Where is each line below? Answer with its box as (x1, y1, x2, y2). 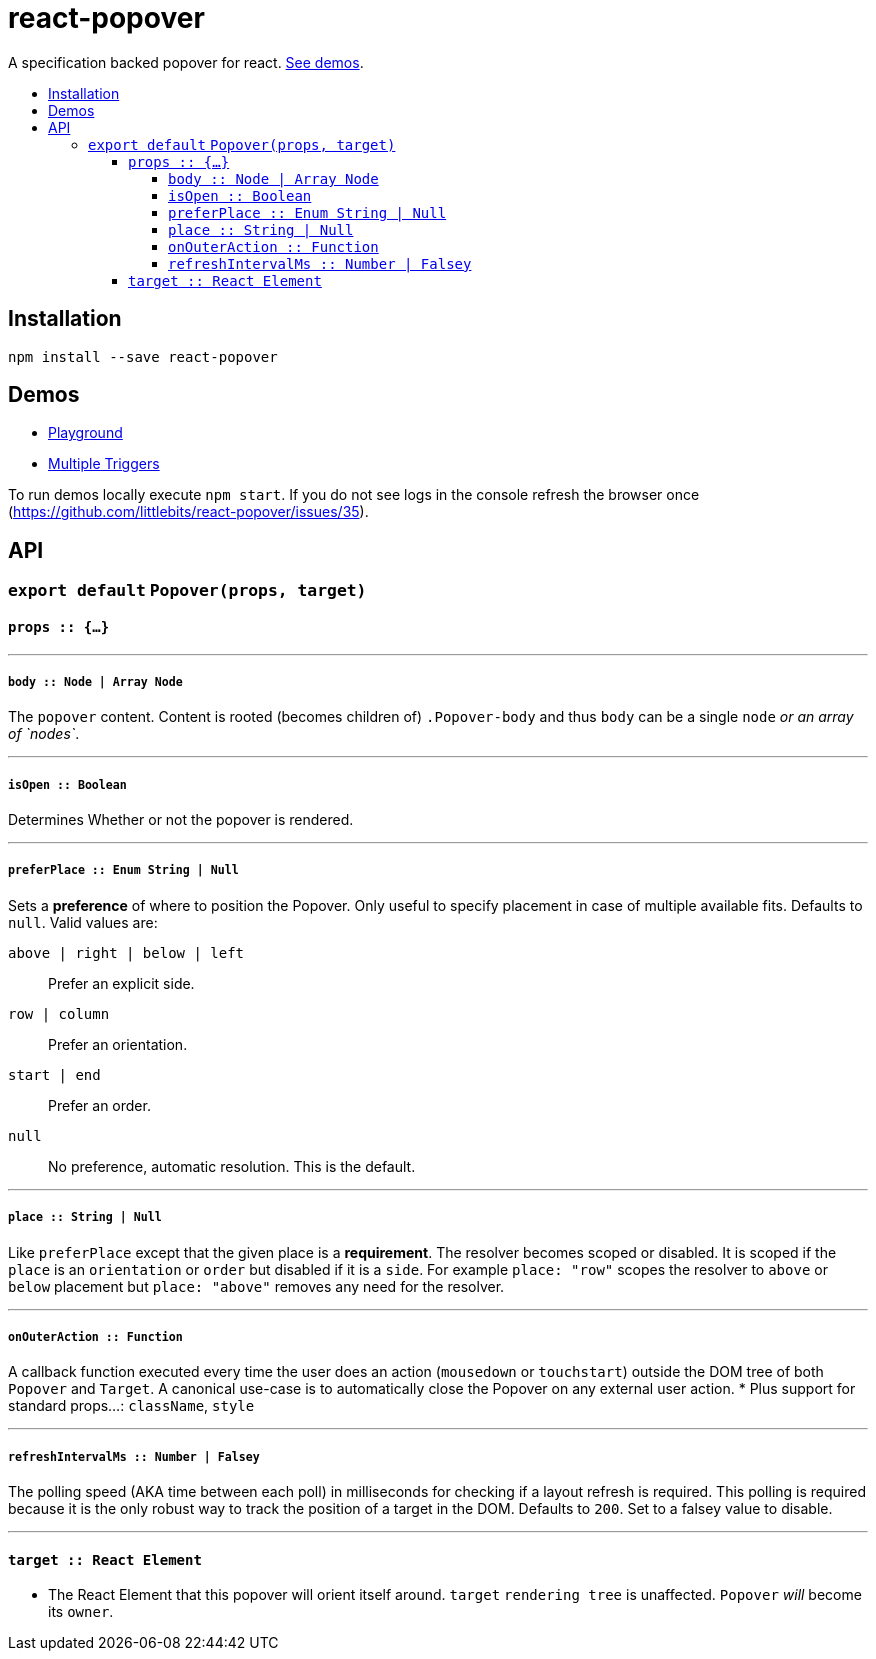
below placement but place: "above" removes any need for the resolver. (8, 1277, 505, 1295)
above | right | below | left (8, 944, 245, 961)
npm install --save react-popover (8, 348, 278, 365)
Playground (48, 424, 123, 442)
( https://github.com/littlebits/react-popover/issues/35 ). (8, 503, 369, 521)
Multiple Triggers (48, 455, 160, 473)
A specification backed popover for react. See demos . (8, 53, 364, 71)
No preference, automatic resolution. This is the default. (48, 1157, 416, 1175)
